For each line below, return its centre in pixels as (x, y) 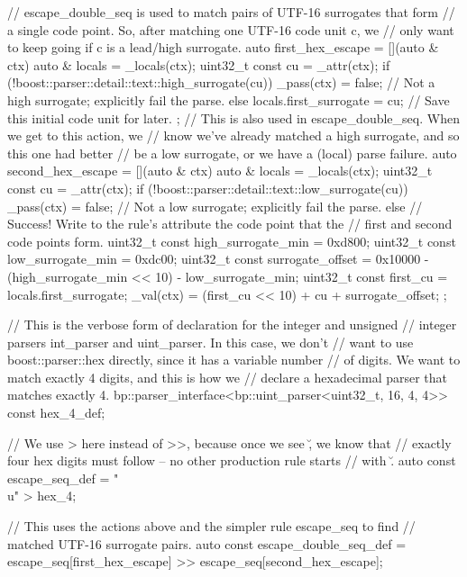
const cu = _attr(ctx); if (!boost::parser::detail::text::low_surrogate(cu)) (208, 188)
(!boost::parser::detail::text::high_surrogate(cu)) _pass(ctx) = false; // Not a (221, 82)
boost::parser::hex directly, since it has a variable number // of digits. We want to (234, 360)
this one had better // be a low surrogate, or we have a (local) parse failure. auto (232, 153)
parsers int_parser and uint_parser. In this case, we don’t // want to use (211, 342)
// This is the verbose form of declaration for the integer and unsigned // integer (232, 325)
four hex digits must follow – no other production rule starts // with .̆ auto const (232, 460)
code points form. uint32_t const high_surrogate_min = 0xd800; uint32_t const (232, 241)
